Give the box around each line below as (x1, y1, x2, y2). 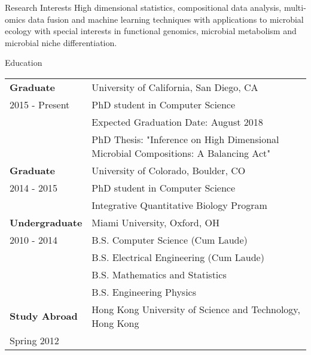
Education (5, 56, 42, 69)
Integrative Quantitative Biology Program (92, 198, 267, 212)
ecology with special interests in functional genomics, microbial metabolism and (5, 25, 297, 37)
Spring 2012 (10, 333, 59, 347)
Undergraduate (10, 215, 83, 229)
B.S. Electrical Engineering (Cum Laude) (92, 250, 264, 264)
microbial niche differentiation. (5, 36, 117, 48)
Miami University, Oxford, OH (92, 215, 219, 229)
